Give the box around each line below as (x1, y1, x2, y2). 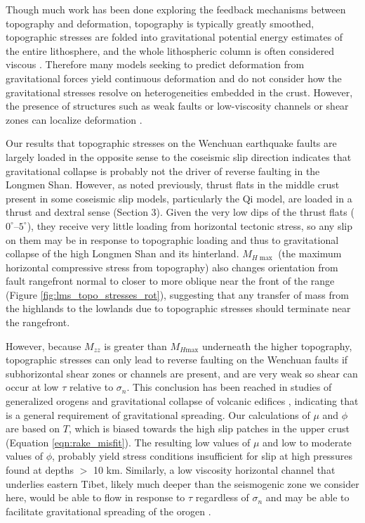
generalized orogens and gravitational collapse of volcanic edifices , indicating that (6, 394, 359, 408)
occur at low (6, 380, 59, 394)
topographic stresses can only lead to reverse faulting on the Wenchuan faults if (6, 352, 348, 367)
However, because (6, 338, 81, 353)
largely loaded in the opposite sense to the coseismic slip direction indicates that (6, 149, 352, 164)
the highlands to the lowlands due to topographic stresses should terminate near (6, 301, 351, 316)
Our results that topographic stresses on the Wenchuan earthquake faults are (6, 136, 337, 150)
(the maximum (278, 246, 342, 261)
